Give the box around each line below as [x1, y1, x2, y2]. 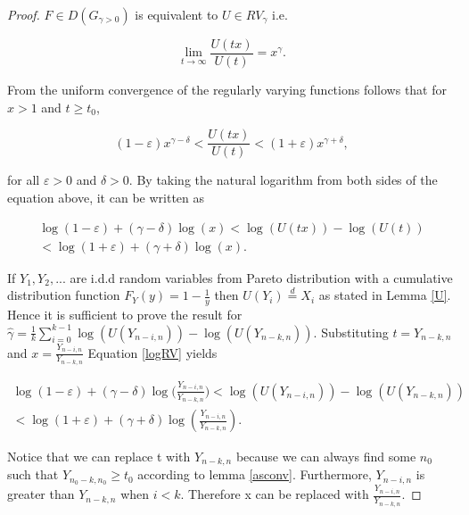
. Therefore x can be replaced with [180, 485, 369, 503]
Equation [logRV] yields [87, 343, 218, 361]
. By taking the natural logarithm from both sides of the [128, 170, 438, 189]
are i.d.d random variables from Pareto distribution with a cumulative [70, 268, 453, 287]
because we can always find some [235, 447, 416, 466]
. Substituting [313, 322, 389, 341]
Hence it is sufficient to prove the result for [7, 304, 243, 323]
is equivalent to [135, 5, 218, 23]
